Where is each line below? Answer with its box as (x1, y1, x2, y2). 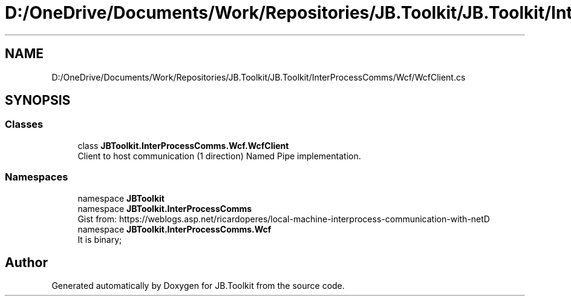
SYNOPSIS (5, 93, 71, 108)
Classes (5, 118, 44, 131)
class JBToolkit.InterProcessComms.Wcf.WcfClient (77, 140, 289, 151)
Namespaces (5, 171, 68, 184)
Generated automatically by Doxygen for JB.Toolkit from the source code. (51, 280, 345, 291)
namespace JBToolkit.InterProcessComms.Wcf (77, 223, 272, 234)
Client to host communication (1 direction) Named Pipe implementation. (77, 150, 361, 161)
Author (5, 254, 48, 270)
